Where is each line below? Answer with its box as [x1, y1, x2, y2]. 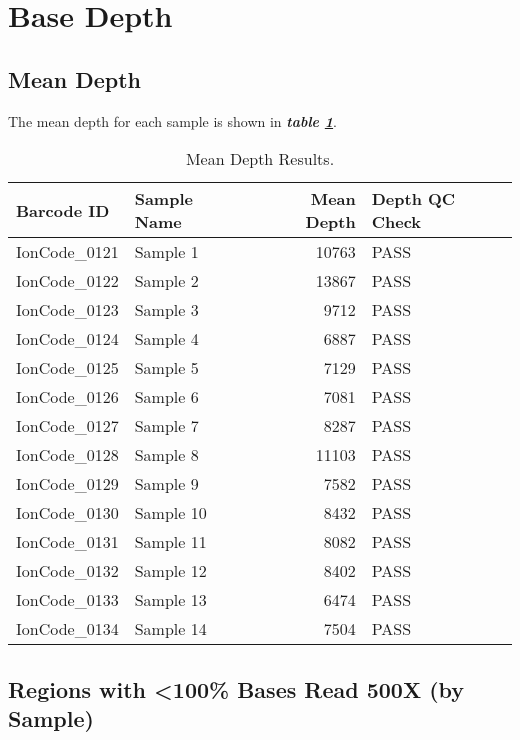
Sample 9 [134, 472, 199, 496]
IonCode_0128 [16, 443, 119, 467]
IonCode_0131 [16, 530, 119, 554]
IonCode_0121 [16, 240, 119, 264]
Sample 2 [134, 269, 199, 293]
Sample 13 [134, 588, 207, 612]
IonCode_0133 [16, 588, 119, 612]
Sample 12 [134, 559, 207, 583]
